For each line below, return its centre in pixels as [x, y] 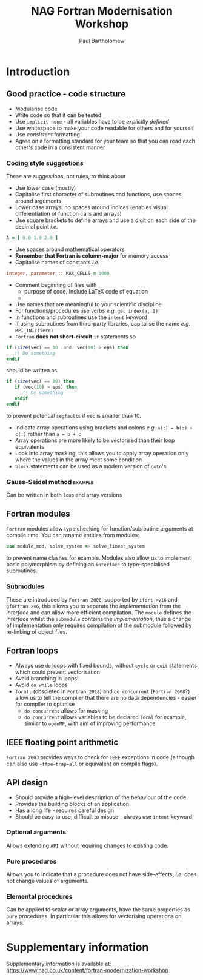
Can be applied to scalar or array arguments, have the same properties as [98, 910]
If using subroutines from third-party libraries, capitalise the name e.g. [103, 323]
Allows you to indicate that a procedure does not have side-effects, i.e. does [101, 874]
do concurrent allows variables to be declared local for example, [105, 717]
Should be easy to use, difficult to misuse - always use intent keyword [104, 816]
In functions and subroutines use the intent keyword [81, 317]
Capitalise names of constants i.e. [57, 262]
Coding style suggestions [45, 163]
